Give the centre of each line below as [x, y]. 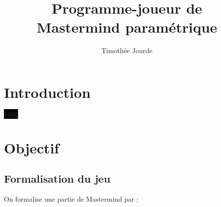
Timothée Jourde [127, 50]
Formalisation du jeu [57, 179]
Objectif [32, 147]
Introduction [47, 92]
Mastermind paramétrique [127, 27]
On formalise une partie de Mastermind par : [71, 199]
